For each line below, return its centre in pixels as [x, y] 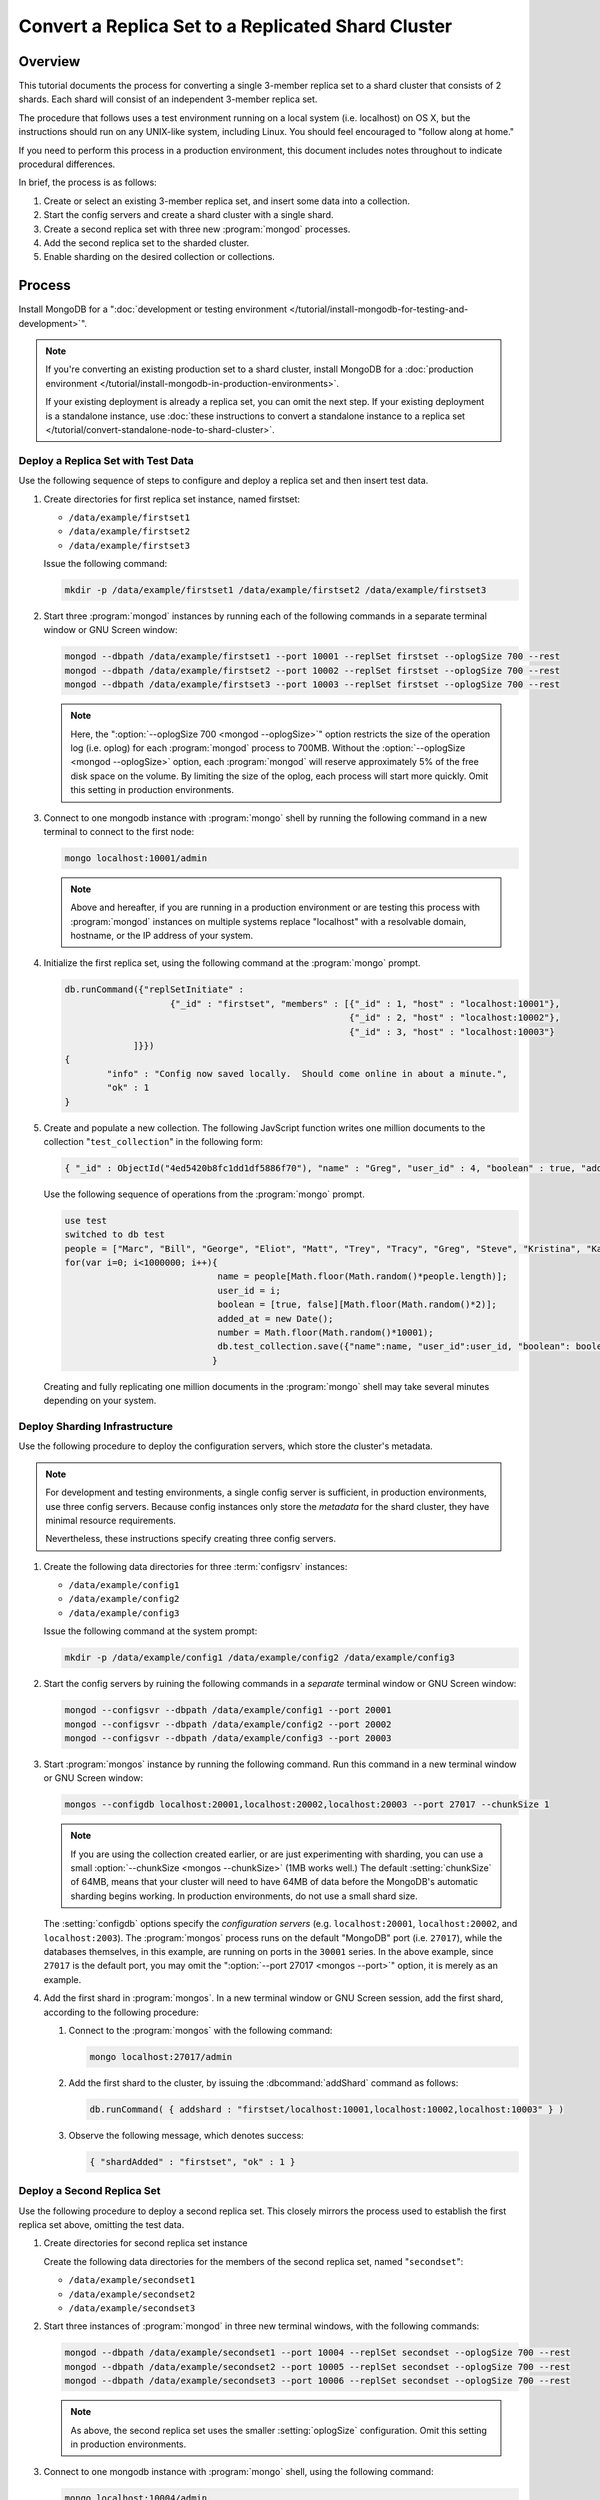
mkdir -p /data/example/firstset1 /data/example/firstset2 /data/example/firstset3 [275, 590]
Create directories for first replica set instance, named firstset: [171, 499]
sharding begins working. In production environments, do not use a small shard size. [244, 1896]
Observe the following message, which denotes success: [186, 2135]
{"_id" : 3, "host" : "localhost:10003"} [451, 1031]
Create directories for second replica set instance [145, 2243]
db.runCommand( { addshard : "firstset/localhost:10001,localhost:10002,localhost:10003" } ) [327, 2109]
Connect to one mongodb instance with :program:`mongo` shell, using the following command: [238, 2472]
